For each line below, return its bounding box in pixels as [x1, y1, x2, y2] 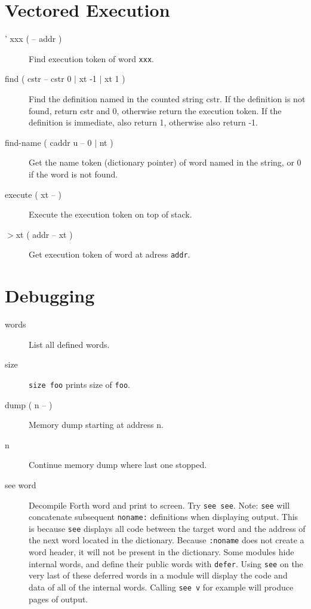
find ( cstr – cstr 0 [5, 72, 72, 85]
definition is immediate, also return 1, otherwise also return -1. [29, 116, 258, 128]
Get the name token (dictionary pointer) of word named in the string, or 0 [29, 156, 301, 169]
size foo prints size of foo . [29, 378, 130, 390]
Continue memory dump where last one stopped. [29, 458, 207, 471]
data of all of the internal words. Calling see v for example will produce [29, 580, 294, 593]
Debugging [5, 283, 95, 308]
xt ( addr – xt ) [16, 228, 73, 240]
